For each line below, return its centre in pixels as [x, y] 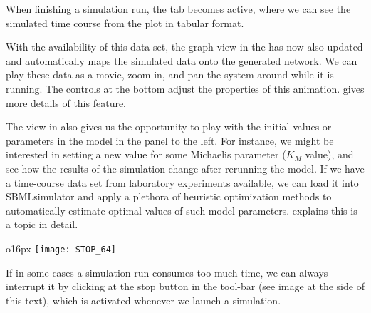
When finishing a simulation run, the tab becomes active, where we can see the [178, 9]
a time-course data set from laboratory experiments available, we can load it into [182, 182]
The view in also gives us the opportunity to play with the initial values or [169, 127]
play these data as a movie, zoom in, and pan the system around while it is [170, 75]
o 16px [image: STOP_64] [61, 248]
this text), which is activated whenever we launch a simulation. [143, 300]
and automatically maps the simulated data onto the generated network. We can [182, 60]
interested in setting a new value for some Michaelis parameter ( [146, 154]
